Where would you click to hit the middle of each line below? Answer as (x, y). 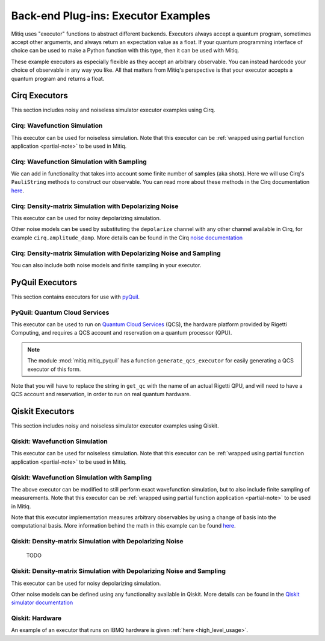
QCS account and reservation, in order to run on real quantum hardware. (101, 394)
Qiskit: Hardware (36, 618)
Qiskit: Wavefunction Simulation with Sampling (82, 478)
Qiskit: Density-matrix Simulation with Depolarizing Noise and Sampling (118, 571)
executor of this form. (54, 369)
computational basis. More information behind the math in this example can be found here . (123, 526)
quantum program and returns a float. (58, 78)
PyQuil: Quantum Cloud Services (60, 312)
